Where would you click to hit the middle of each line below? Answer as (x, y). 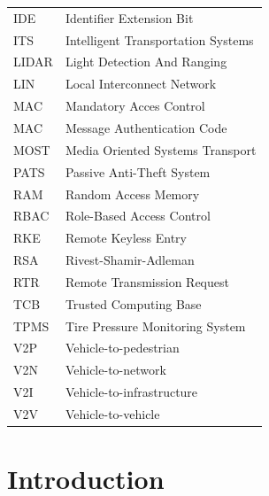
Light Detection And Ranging (146, 62)
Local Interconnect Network (141, 84)
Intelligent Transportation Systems (159, 39)
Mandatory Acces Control (135, 106)
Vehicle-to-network (115, 370)
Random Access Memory (132, 194)
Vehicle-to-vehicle (112, 413)
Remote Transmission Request (147, 281)
